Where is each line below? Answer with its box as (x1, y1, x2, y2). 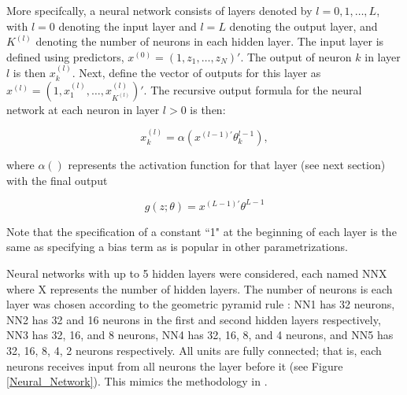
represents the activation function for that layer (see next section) (68, 157, 386, 173)
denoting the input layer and (58, 17, 197, 34)
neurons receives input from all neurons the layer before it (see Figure (6, 357, 343, 374)
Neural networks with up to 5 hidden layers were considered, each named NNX (6, 265, 387, 282)
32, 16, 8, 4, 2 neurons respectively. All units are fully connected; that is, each (6, 342, 382, 359)
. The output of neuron (240, 48, 352, 65)
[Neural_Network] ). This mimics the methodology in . (6, 373, 268, 389)
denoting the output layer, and (229, 17, 378, 34)
